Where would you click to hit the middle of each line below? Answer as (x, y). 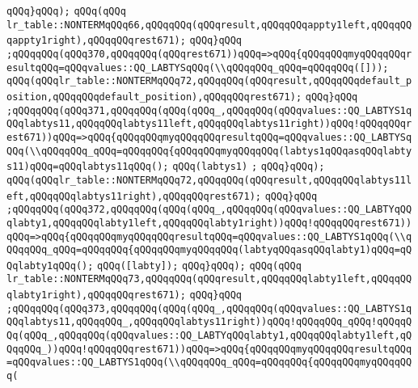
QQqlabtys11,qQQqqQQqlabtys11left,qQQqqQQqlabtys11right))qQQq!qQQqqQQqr (209, 124)
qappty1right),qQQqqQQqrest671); (96, 41)
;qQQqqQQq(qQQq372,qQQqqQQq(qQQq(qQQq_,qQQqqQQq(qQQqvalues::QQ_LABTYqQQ (209, 210)
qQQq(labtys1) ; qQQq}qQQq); (249, 167)
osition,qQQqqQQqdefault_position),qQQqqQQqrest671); (154, 97)
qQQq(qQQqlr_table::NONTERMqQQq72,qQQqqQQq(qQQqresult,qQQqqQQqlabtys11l (209, 180)
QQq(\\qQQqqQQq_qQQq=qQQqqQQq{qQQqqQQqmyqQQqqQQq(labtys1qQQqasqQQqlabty (209, 151)
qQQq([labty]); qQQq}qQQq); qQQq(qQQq (199, 266)
